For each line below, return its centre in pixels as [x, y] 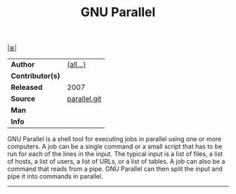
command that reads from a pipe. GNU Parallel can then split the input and [115, 169]
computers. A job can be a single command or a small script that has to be [115, 147]
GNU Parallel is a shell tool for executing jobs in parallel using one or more [114, 139]
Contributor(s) [35, 76]
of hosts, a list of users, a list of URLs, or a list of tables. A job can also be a [116, 162]
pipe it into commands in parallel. [55, 176]
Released [27, 87]
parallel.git [84, 99]
